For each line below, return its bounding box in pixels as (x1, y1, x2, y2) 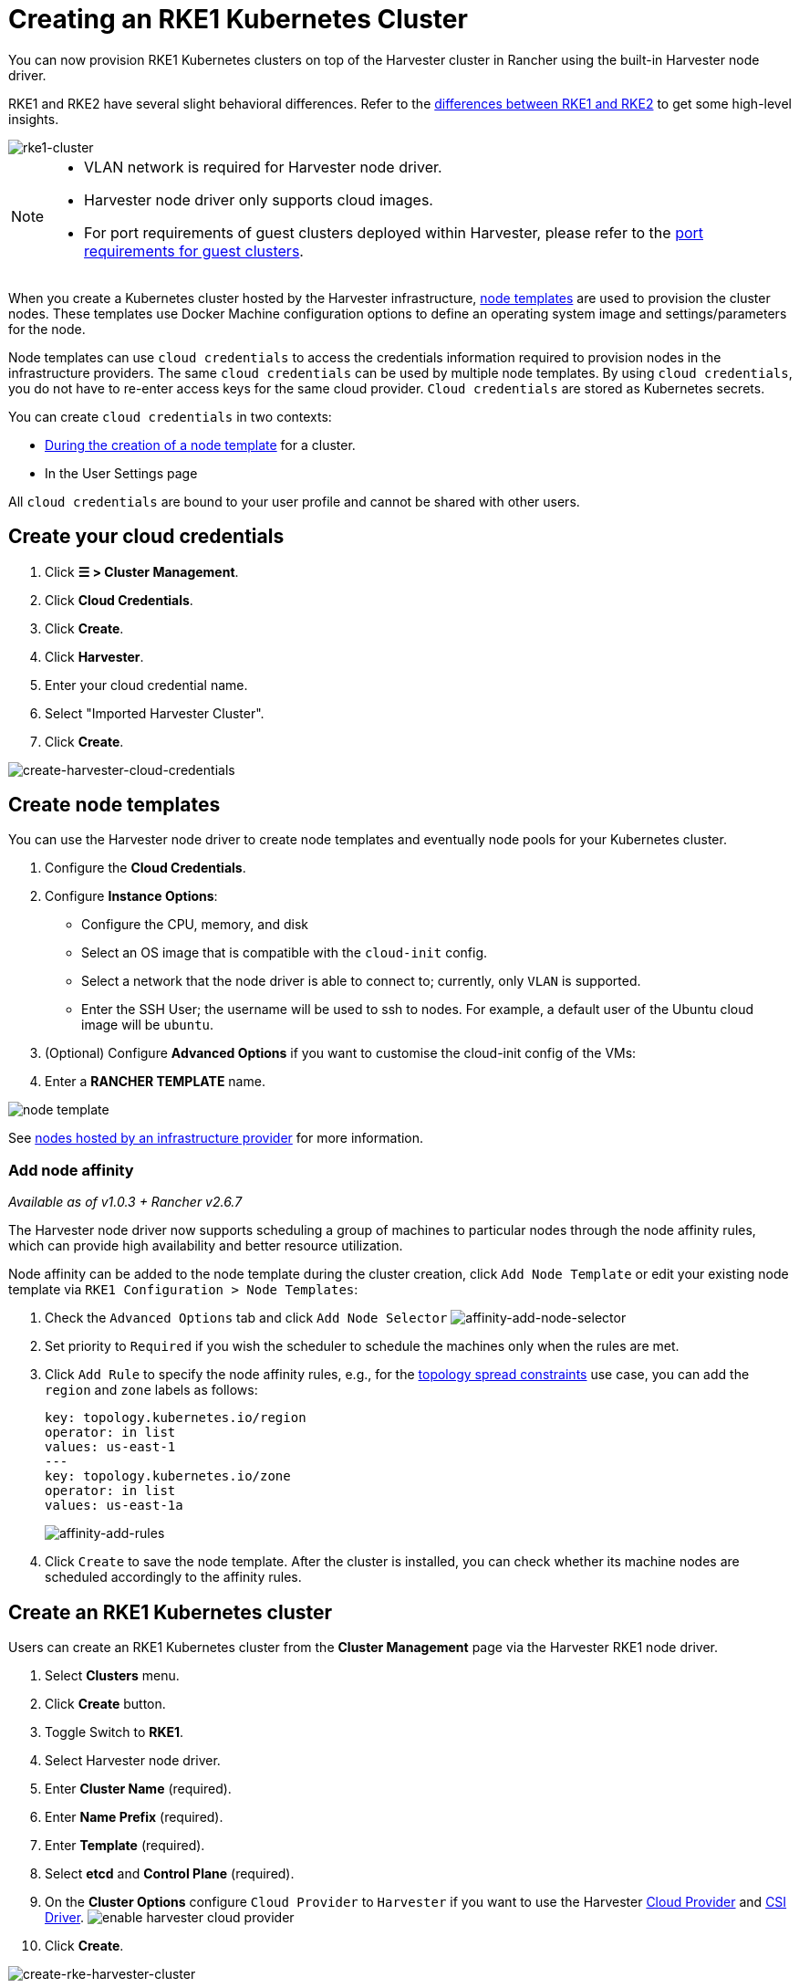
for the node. (8, 320, 86, 337)
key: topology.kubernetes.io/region (45, 1410, 306, 1426)
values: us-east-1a (45, 1498, 183, 1513)
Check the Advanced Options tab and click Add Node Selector (45, 1310, 448, 1326)
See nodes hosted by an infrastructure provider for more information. (8, 1130, 424, 1146)
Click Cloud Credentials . (45, 591, 193, 608)
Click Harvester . (45, 648, 144, 664)
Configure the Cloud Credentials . (45, 860, 246, 876)
